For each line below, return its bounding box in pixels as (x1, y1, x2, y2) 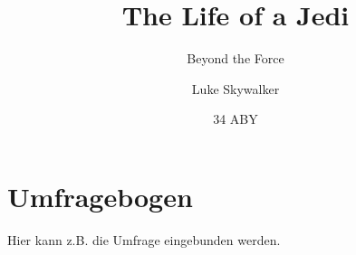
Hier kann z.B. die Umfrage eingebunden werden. (7, 230, 281, 249)
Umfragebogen (7, 177, 193, 214)
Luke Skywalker (191, 79, 280, 98)
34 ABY (213, 109, 258, 128)
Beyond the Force (187, 49, 284, 68)
